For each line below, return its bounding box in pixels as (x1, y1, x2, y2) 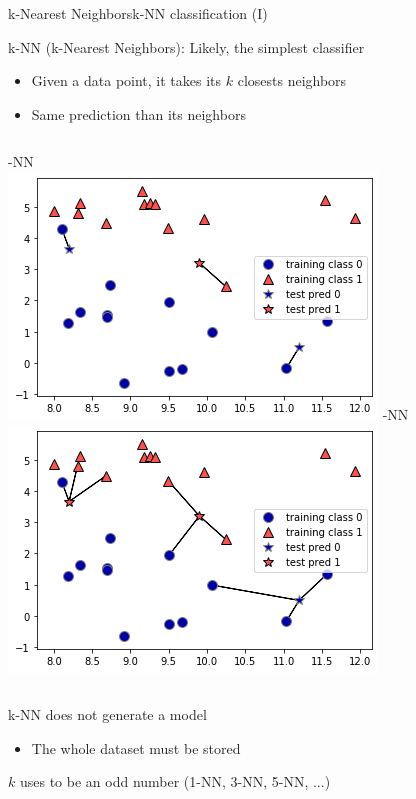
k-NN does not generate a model (8, 704, 207, 725)
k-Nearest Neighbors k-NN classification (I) (8, 3, 268, 23)
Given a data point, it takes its (31, 70, 222, 91)
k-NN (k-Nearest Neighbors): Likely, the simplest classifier (8, 36, 365, 57)
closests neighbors (237, 70, 347, 91)
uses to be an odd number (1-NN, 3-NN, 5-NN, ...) (19, 771, 331, 792)
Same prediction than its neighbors (31, 103, 246, 124)
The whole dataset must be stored (31, 737, 241, 758)
